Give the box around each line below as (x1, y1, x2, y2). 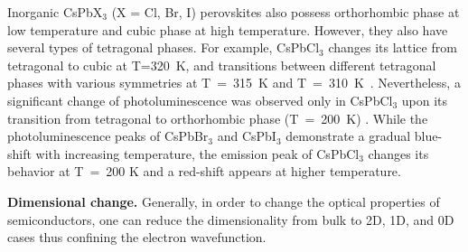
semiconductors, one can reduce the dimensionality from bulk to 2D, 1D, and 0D (7, 210, 454, 229)
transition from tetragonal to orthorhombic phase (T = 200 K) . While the (7, 108, 428, 127)
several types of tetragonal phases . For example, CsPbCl (7, 38, 320, 57)
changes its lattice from (328, 38, 457, 57)
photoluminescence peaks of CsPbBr (7, 126, 209, 145)
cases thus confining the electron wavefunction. (7, 228, 267, 247)
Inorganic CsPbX (7, 3, 103, 21)
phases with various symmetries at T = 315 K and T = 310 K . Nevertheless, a (7, 73, 461, 92)
